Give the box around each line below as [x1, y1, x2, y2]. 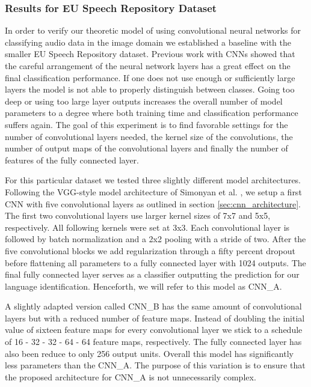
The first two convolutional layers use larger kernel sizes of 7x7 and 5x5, [5, 209, 271, 222]
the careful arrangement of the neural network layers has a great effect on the [5, 59, 291, 72]
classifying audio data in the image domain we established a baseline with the [5, 35, 291, 48]
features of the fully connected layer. [5, 153, 139, 166]
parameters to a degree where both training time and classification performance [5, 106, 298, 119]
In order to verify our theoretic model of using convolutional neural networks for [5, 24, 301, 37]
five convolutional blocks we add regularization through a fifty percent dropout [5, 244, 295, 257]
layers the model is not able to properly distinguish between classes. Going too [5, 83, 295, 96]
